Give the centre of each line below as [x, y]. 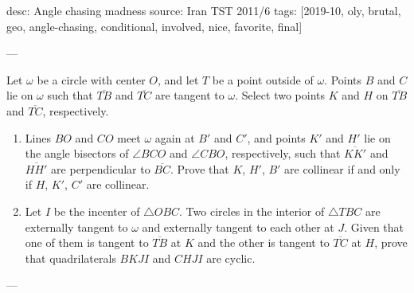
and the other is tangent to [264, 242]
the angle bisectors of [77, 153]
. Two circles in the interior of [252, 211]
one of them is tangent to [87, 242]
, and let [178, 79]
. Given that [374, 227]
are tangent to [190, 95]
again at [175, 137]
